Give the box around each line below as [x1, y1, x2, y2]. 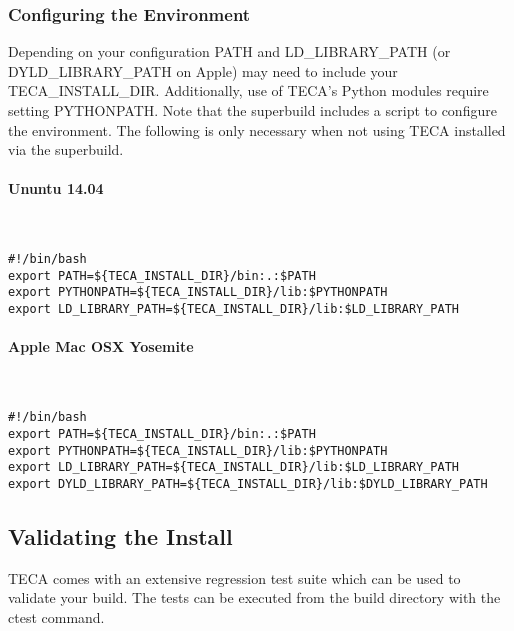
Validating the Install [8, 520, 233, 551]
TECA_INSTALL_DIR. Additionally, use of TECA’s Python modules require [8, 80, 489, 101]
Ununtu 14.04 [8, 178, 104, 199]
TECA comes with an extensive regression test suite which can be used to [8, 567, 461, 588]
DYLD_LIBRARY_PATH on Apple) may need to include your [8, 60, 398, 81]
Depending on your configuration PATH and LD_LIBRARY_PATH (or [8, 41, 451, 62]
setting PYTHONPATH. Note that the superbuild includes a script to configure [8, 100, 497, 120]
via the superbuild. [8, 139, 124, 160]
